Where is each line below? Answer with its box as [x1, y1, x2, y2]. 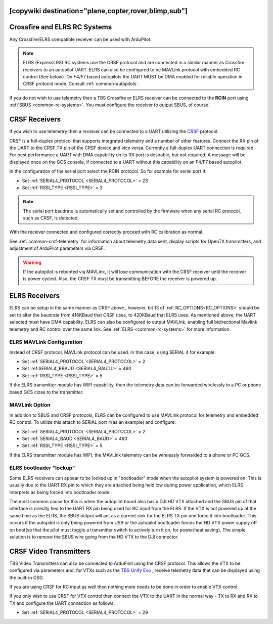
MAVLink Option [9, 402, 51, 409]
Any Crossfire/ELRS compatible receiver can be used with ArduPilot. [9, 36, 152, 42]
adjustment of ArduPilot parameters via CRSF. [9, 245, 105, 251]
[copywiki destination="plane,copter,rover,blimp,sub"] [9, 7, 188, 15]
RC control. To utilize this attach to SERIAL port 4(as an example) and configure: [9, 419, 176, 425]
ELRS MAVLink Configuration [9, 339, 83, 346]
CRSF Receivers [9, 115, 61, 124]
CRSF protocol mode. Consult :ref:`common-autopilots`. [23, 81, 140, 87]
